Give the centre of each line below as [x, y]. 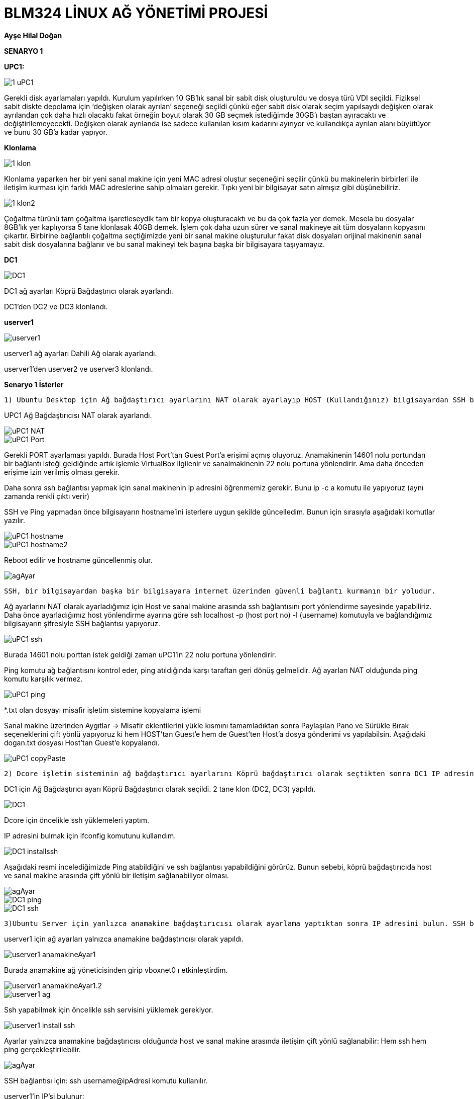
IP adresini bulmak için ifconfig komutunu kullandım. [90, 835]
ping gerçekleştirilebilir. [42, 1049]
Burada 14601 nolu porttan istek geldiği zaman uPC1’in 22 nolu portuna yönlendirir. [140, 654]
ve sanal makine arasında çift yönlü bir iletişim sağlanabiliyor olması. [116, 875]
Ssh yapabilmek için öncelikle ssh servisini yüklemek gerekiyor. [109, 1009]
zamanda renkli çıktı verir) [47, 496]
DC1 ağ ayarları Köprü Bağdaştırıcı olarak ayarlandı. [89, 291]
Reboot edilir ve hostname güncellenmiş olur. [78, 560]
